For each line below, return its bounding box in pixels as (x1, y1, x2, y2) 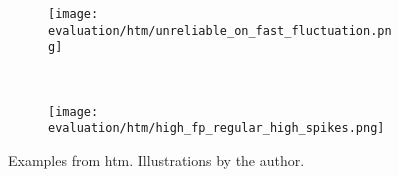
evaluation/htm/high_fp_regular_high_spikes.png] (48, 121, 385, 136)
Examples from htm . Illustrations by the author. (8, 149, 305, 170)
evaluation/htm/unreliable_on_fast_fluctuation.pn (48, 23, 392, 38)
